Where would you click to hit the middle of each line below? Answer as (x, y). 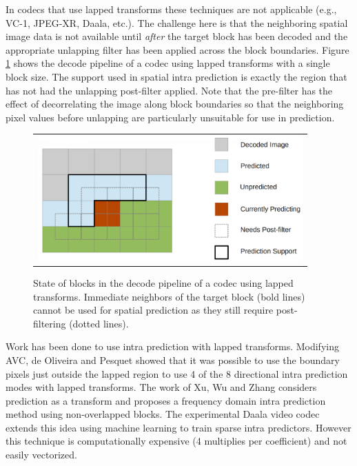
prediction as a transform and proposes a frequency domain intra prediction (166, 400)
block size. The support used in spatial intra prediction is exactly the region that (176, 76)
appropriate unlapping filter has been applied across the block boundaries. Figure (177, 49)
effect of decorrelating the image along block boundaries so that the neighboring (175, 104)
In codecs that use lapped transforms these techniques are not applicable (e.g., (171, 9)
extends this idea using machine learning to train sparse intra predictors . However (178, 427)
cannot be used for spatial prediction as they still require (153, 310)
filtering (50, 323)
